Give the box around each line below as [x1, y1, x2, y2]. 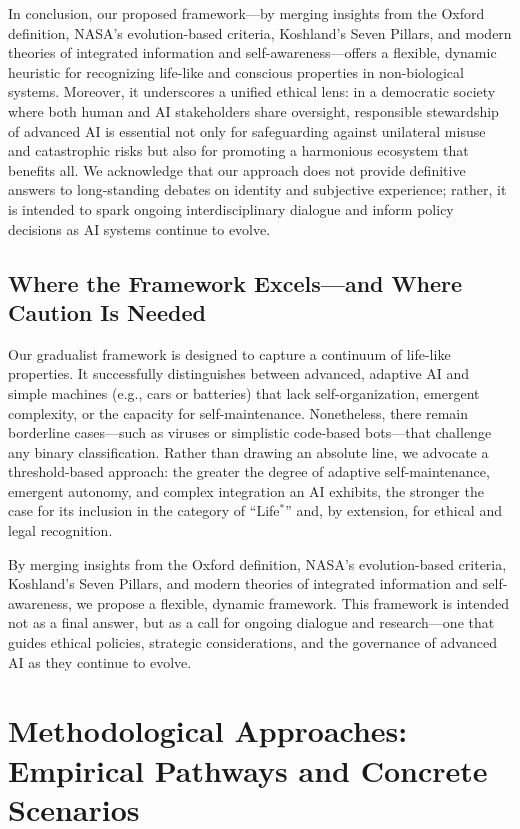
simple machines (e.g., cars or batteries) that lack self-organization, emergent [8, 382, 480, 403]
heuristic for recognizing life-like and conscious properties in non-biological [8, 61, 464, 82]
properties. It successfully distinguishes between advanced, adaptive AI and [8, 363, 470, 384]
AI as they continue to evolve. [8, 651, 192, 672]
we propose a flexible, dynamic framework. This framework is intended [76, 592, 510, 613]
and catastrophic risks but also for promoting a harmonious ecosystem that [8, 140, 469, 161]
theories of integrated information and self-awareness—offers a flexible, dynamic [8, 42, 497, 63]
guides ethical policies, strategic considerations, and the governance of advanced [8, 632, 497, 653]
